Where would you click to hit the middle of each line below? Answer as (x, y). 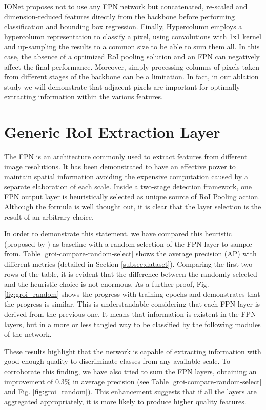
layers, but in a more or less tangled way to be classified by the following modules (132, 324)
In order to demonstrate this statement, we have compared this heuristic (118, 234)
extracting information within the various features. (84, 96)
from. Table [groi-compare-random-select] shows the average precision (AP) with (130, 254)
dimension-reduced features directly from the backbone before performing (120, 16)
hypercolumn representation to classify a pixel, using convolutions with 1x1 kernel (133, 36)
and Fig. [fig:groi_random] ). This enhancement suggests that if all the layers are (130, 391)
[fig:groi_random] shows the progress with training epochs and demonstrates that (132, 294)
